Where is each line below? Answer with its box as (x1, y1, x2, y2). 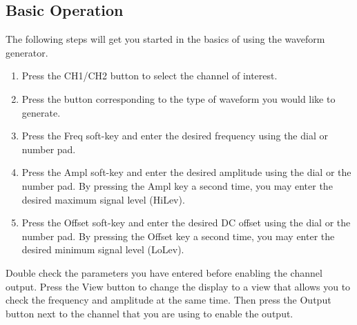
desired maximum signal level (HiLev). (21, 192, 185, 206)
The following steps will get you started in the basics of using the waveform (6, 32, 325, 46)
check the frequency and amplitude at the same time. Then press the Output (6, 293, 331, 307)
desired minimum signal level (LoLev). (21, 242, 184, 257)
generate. (21, 105, 61, 119)
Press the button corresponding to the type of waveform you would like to (21, 91, 336, 106)
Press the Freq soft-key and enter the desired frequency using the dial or (21, 128, 328, 143)
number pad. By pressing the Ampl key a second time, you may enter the (21, 178, 333, 193)
